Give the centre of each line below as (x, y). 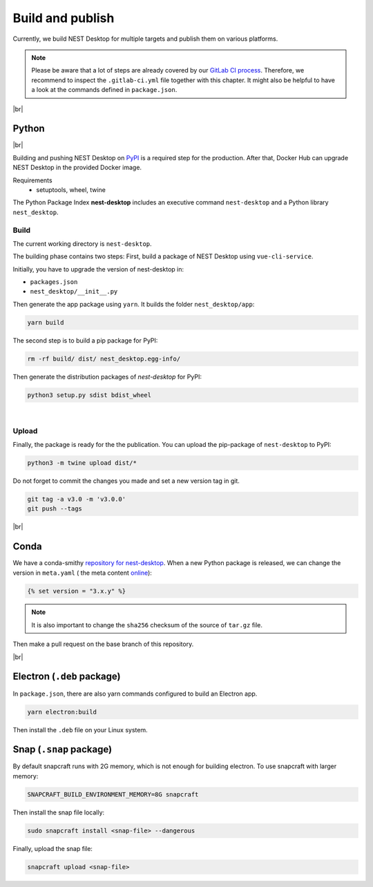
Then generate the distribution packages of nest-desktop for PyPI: (107, 376)
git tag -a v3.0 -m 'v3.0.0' (77, 499)
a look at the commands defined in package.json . (104, 90)
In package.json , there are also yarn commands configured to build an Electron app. (135, 694)
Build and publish (64, 18)
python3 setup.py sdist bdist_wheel (89, 395)
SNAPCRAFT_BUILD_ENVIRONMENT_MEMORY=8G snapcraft (113, 794)
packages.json (54, 282)
